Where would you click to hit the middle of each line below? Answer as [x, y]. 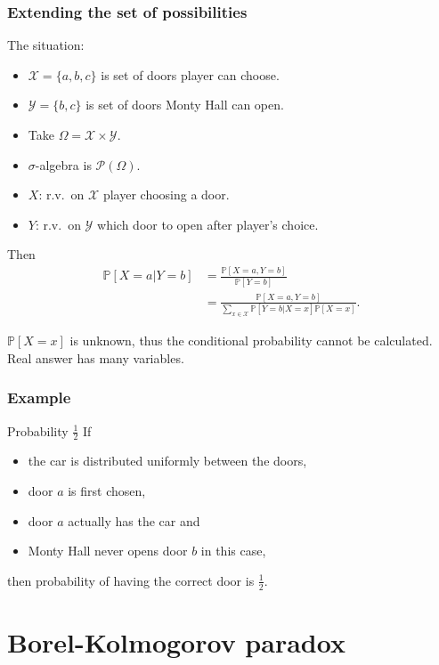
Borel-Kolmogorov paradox [176, 641]
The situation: [46, 45]
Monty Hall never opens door [108, 551]
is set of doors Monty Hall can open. [185, 105]
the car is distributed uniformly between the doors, [167, 461]
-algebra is [63, 164]
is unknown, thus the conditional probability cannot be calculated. [251, 341]
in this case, [233, 551]
